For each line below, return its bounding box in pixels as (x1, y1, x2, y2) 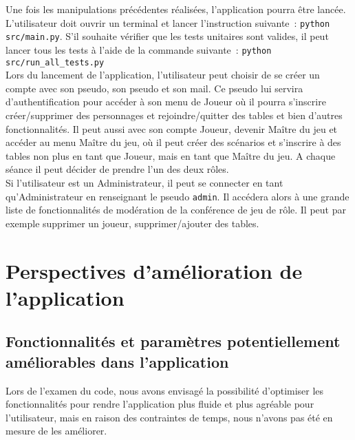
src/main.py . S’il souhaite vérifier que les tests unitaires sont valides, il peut (6, 29, 329, 43)
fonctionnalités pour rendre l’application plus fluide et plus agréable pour (6, 397, 314, 411)
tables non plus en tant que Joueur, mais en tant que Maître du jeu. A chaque (6, 148, 336, 163)
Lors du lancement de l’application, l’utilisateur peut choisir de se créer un (6, 67, 320, 82)
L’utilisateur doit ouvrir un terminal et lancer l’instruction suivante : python (6, 15, 330, 30)
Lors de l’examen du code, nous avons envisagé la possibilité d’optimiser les (6, 383, 324, 397)
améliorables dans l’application (6, 350, 229, 372)
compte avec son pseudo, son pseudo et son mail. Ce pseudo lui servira (6, 81, 303, 95)
